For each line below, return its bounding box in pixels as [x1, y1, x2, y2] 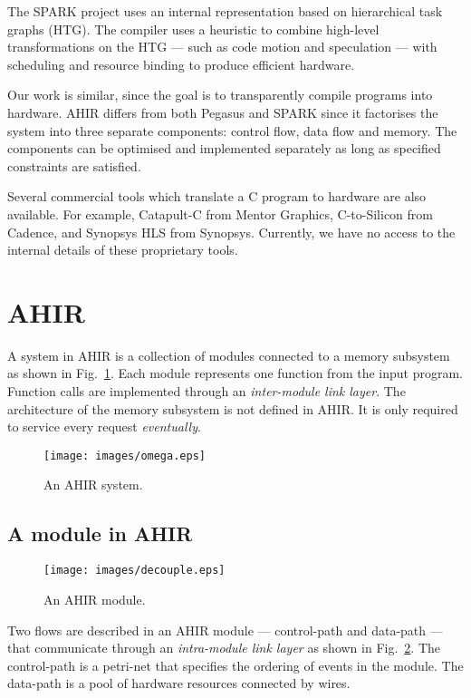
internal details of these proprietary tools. [7, 240, 238, 259]
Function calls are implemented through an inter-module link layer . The [7, 382, 406, 401]
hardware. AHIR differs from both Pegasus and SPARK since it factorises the [7, 102, 438, 121]
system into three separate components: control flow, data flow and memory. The [7, 121, 457, 140]
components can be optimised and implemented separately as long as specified [7, 139, 441, 158]
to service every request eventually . [7, 417, 201, 436]
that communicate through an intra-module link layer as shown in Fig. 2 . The [7, 638, 441, 657]
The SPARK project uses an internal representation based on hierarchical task [7, 2, 443, 20]
